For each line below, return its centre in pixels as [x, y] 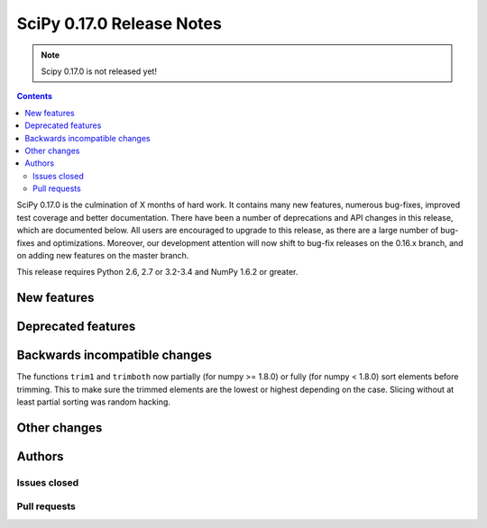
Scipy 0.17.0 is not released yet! [99, 71]
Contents [35, 96]
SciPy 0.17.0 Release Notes [119, 23]
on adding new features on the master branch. [103, 256]
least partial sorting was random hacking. [94, 402]
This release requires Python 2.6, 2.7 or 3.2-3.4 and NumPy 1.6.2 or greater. [157, 272]
